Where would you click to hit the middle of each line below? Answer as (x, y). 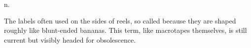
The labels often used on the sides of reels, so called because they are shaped (120, 20)
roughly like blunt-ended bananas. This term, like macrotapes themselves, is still (125, 30)
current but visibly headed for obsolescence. (70, 39)
